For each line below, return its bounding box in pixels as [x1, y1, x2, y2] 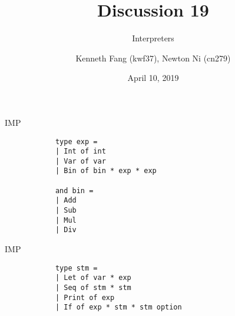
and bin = [55, 186, 94, 195]
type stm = [55, 263, 98, 272]
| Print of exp [55, 293, 115, 302]
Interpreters [132, 32, 174, 44]
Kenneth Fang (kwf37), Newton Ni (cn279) [75, 51, 231, 64]
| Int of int [55, 147, 106, 156]
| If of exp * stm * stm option [55, 303, 182, 312]
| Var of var [55, 157, 106, 165]
